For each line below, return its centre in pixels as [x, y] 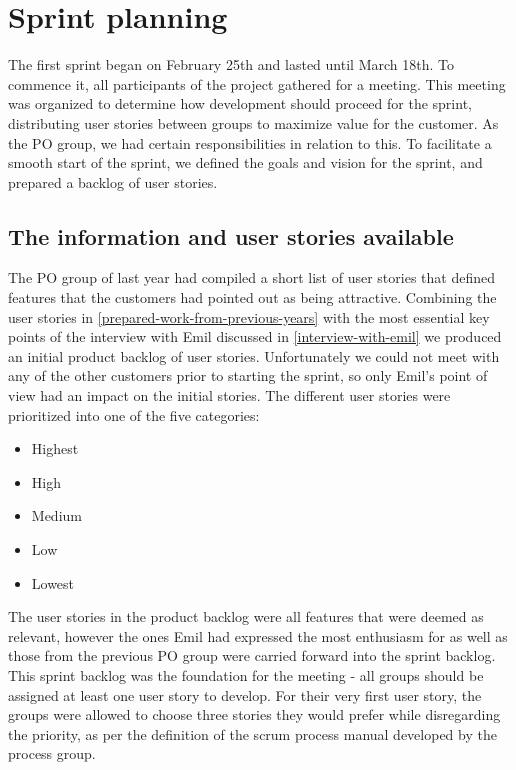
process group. [52, 753]
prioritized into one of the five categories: [134, 414]
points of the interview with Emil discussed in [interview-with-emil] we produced [255, 336]
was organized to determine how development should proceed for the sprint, [240, 103]
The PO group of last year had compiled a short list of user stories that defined [251, 277]
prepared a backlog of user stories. [113, 181]
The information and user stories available [231, 235]
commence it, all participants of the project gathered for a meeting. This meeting [257, 83]
